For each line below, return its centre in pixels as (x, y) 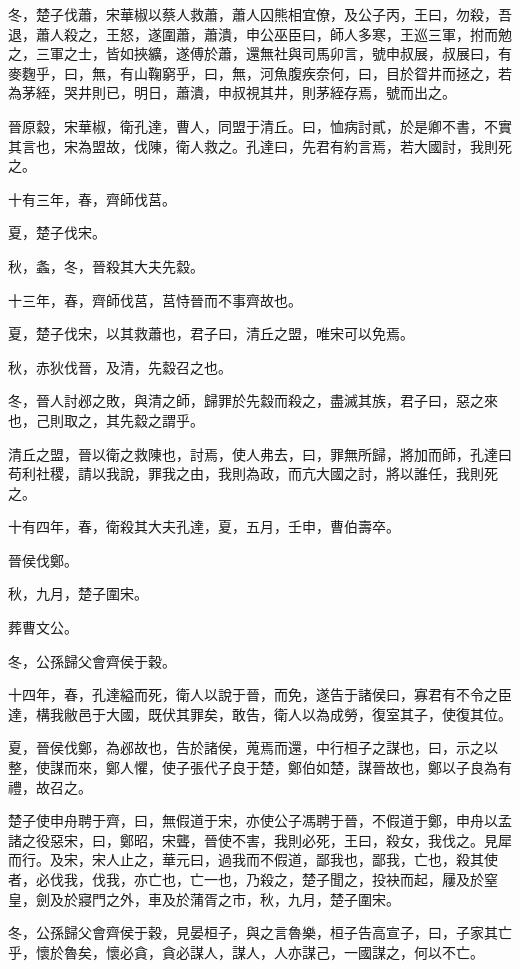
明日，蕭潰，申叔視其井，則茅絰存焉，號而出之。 (294, 92)
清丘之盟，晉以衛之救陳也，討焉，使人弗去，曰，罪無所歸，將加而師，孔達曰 (260, 453)
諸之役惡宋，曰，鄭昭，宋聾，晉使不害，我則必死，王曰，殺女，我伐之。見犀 (260, 839)
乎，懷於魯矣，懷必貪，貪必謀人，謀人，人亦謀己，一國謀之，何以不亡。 (246, 951)
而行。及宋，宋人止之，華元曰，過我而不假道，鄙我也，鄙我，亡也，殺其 (246, 859)
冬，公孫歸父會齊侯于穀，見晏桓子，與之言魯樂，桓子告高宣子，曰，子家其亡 (260, 932)
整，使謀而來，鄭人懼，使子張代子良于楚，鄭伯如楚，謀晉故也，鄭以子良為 (253, 767)
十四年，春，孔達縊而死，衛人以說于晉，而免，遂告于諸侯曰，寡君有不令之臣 (260, 694)
